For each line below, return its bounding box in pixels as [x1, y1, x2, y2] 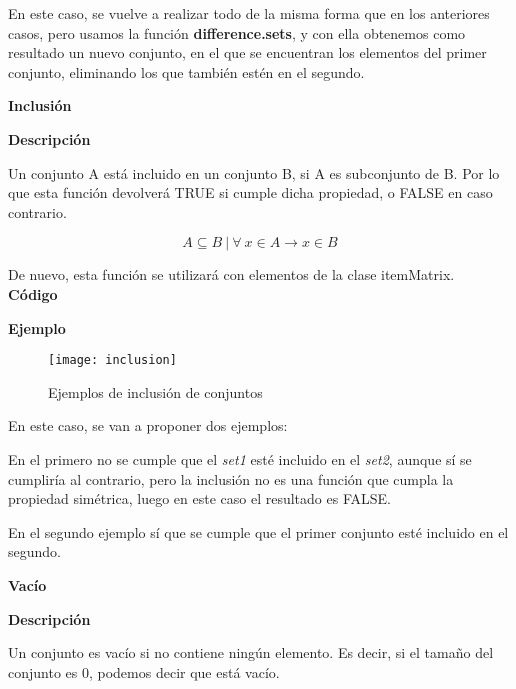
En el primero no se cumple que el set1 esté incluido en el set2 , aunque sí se [8, 448, 472, 469]
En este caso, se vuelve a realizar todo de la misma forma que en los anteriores [8, 3, 490, 23]
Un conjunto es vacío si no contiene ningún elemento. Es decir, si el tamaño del [8, 642, 494, 663]
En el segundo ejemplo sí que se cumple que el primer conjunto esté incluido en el [8, 521, 509, 542]
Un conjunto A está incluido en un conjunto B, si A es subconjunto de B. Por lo [8, 162, 500, 183]
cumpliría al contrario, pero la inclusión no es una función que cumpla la [8, 468, 454, 489]
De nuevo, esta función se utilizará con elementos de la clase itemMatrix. [8, 264, 455, 285]
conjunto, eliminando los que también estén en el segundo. [8, 61, 365, 82]
